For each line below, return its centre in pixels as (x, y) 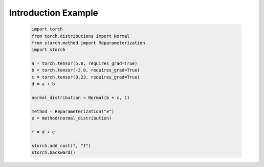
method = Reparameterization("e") (73, 111)
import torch (47, 29)
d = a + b (43, 84)
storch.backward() (54, 153)
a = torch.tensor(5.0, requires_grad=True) (85, 63)
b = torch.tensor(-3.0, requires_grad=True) (86, 70)
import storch (48, 50)
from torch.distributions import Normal (80, 36)
